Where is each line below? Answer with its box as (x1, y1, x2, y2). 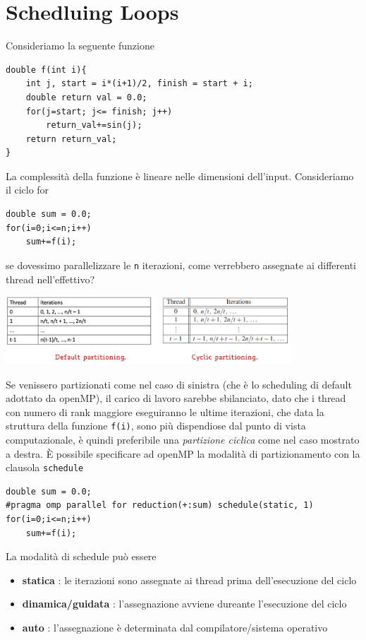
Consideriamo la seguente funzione (6, 38, 154, 53)
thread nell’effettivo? (6, 271, 95, 286)
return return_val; (25, 134, 117, 144)
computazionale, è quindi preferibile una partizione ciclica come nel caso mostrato (6, 432, 360, 446)
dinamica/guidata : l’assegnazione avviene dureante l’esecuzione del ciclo (22, 596, 347, 611)
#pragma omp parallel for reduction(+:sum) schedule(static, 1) (6, 500, 314, 511)
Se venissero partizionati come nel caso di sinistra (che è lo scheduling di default (6, 377, 352, 391)
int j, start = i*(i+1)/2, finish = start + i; (25, 78, 253, 89)
